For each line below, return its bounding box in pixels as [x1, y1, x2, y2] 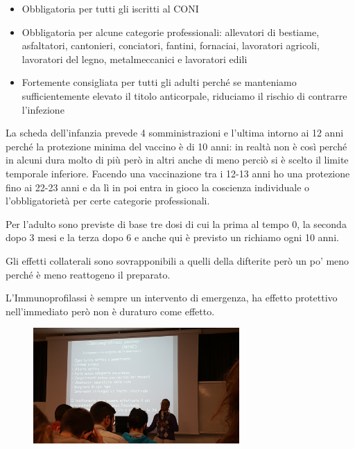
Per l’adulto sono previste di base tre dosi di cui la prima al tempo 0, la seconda [6, 216, 347, 231]
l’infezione [21, 102, 64, 116]
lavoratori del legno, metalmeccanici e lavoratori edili [21, 51, 248, 66]
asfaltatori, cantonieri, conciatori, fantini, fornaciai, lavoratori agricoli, [21, 38, 320, 53]
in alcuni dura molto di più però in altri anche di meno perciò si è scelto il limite [6, 152, 349, 167]
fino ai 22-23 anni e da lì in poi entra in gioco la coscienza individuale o [6, 179, 310, 194]
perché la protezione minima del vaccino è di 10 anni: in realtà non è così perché [6, 139, 347, 153]
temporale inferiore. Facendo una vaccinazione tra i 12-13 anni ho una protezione [6, 166, 350, 180]
